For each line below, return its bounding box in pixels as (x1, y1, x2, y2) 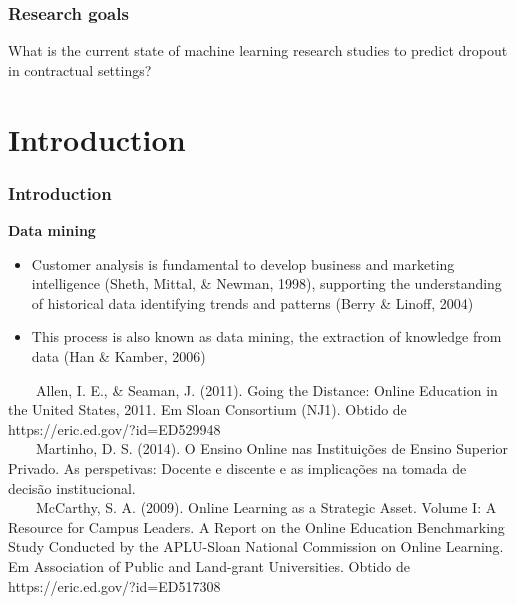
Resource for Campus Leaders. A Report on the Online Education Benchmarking (8, 516, 505, 537)
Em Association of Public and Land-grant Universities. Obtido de (8, 555, 410, 576)
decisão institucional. (8, 477, 136, 498)
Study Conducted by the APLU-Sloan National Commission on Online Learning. (8, 536, 504, 557)
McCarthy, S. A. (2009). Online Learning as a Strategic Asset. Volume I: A (35, 497, 497, 518)
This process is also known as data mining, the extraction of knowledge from (31, 326, 502, 347)
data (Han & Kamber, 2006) (31, 345, 206, 366)
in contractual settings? (8, 59, 152, 80)
